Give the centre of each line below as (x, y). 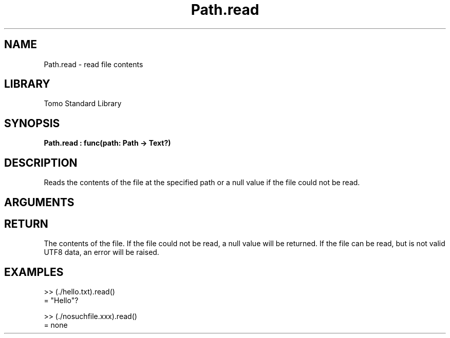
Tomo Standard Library (83, 104)
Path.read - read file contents (93, 64)
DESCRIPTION (41, 163)
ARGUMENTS (39, 202)
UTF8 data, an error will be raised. (101, 252)
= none (56, 325)
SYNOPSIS (32, 123)
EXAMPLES (34, 272)
